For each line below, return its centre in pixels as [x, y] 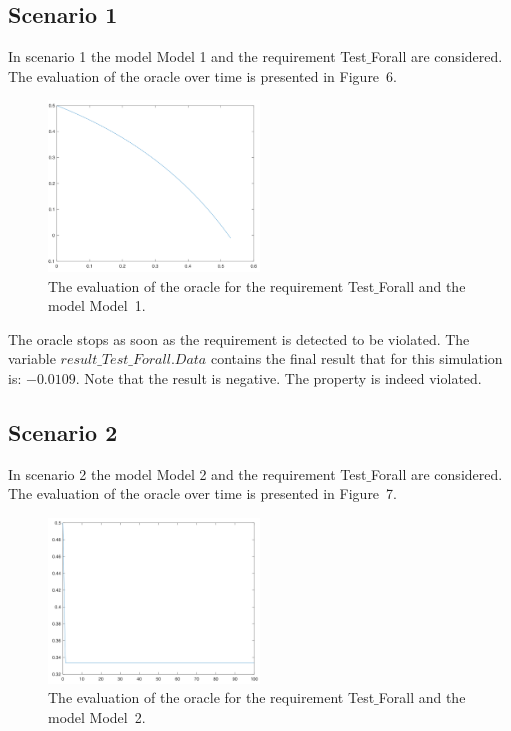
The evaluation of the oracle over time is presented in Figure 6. [202, 75]
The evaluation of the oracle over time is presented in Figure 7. [202, 493]
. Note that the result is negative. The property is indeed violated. [278, 377]
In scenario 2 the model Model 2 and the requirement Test [187, 473]
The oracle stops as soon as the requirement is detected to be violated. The [239, 338]
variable [32, 358]
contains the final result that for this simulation [356, 358]
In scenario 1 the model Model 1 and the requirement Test [187, 56]
